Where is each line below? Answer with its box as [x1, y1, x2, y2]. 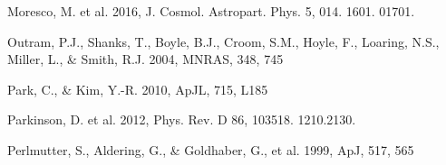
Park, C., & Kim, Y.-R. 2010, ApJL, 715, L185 [7, 79, 268, 98]
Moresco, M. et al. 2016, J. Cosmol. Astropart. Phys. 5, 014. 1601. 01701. [7, 2, 415, 20]
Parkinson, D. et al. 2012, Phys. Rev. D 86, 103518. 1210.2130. [7, 110, 356, 129]
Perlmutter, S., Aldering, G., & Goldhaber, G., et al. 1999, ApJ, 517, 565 [7, 140, 414, 159]
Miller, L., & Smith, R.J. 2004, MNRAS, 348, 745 [7, 50, 284, 69]
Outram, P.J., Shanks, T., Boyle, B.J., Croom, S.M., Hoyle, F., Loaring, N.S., [7, 32, 440, 50]
